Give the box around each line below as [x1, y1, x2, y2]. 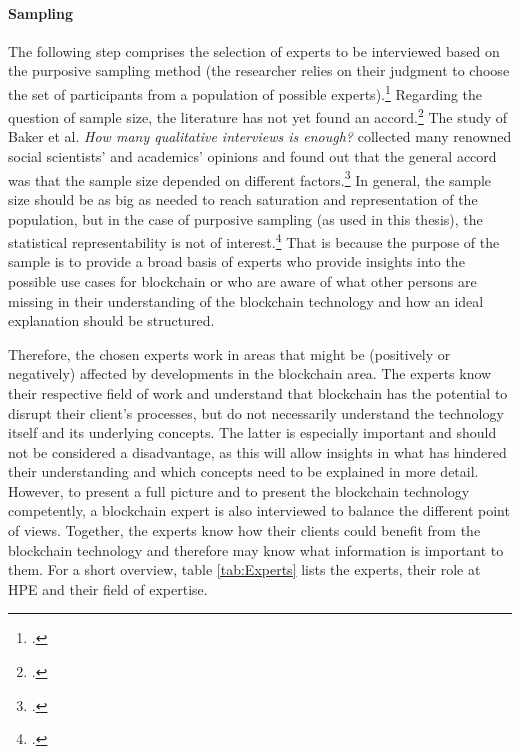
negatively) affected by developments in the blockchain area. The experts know [8, 363, 492, 384]
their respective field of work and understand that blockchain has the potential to [8, 382, 508, 403]
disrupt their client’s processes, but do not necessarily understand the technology [8, 402, 504, 423]
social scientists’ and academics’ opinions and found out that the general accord [8, 146, 497, 167]
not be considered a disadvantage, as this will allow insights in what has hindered [8, 441, 507, 462]
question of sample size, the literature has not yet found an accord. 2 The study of [8, 104, 508, 127]
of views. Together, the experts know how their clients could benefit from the [8, 520, 481, 541]
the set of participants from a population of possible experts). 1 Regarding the [8, 80, 483, 104]
